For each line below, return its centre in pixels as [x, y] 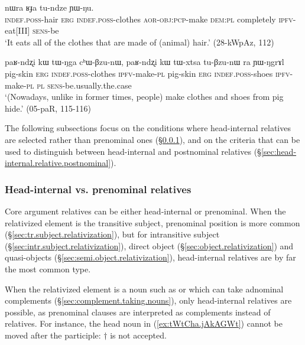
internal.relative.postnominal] [58, 163]
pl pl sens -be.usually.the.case [79, 85]
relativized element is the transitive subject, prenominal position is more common [152, 222]
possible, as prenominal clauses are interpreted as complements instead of [138, 312]
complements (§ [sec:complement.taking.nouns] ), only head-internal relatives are [148, 300]
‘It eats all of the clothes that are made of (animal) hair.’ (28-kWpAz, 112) [139, 42]
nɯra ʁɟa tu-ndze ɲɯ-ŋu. [49, 7]
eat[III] [17, 30]
